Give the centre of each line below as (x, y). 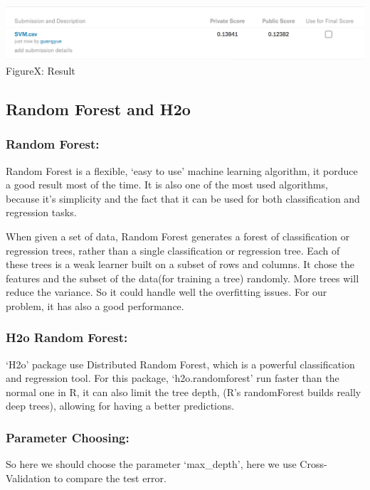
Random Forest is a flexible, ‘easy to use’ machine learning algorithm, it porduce (182, 170)
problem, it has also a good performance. (95, 305)
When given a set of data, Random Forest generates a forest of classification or (178, 236)
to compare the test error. (110, 478)
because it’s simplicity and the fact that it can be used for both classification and (183, 198)
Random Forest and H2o (98, 108)
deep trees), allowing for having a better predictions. (120, 406)
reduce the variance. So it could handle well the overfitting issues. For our (166, 292)
